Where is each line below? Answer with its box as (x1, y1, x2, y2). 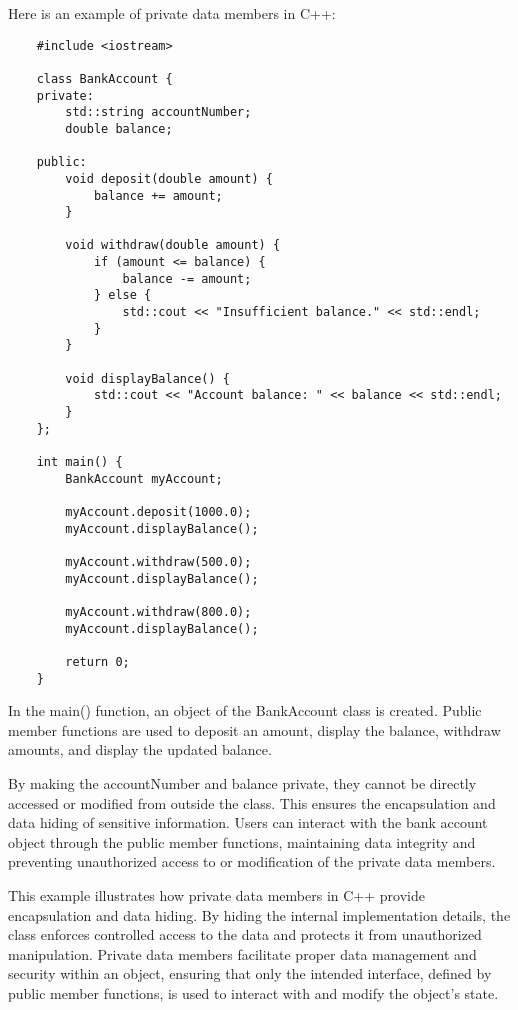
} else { (93, 288, 152, 303)
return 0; (65, 654, 130, 669)
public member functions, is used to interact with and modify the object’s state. (8, 982, 499, 1003)
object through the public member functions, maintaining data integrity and (8, 831, 476, 852)
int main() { (36, 455, 123, 469)
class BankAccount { (36, 71, 173, 86)
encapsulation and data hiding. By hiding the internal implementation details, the (8, 904, 511, 925)
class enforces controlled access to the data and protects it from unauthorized (8, 924, 482, 945)
